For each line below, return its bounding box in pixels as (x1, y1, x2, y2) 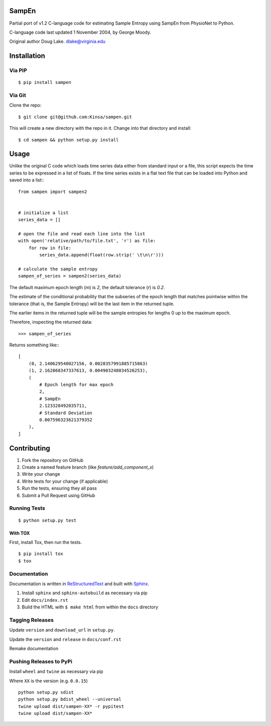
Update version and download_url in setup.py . (9, 627, 115, 633)
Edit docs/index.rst (22, 597, 68, 603)
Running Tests (9, 505, 45, 512)
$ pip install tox (18, 551, 64, 557)
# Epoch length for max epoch (39, 382, 114, 388)
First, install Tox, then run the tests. (9, 539, 82, 545)
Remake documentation (9, 645, 59, 651)
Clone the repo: (9, 102, 42, 108)
